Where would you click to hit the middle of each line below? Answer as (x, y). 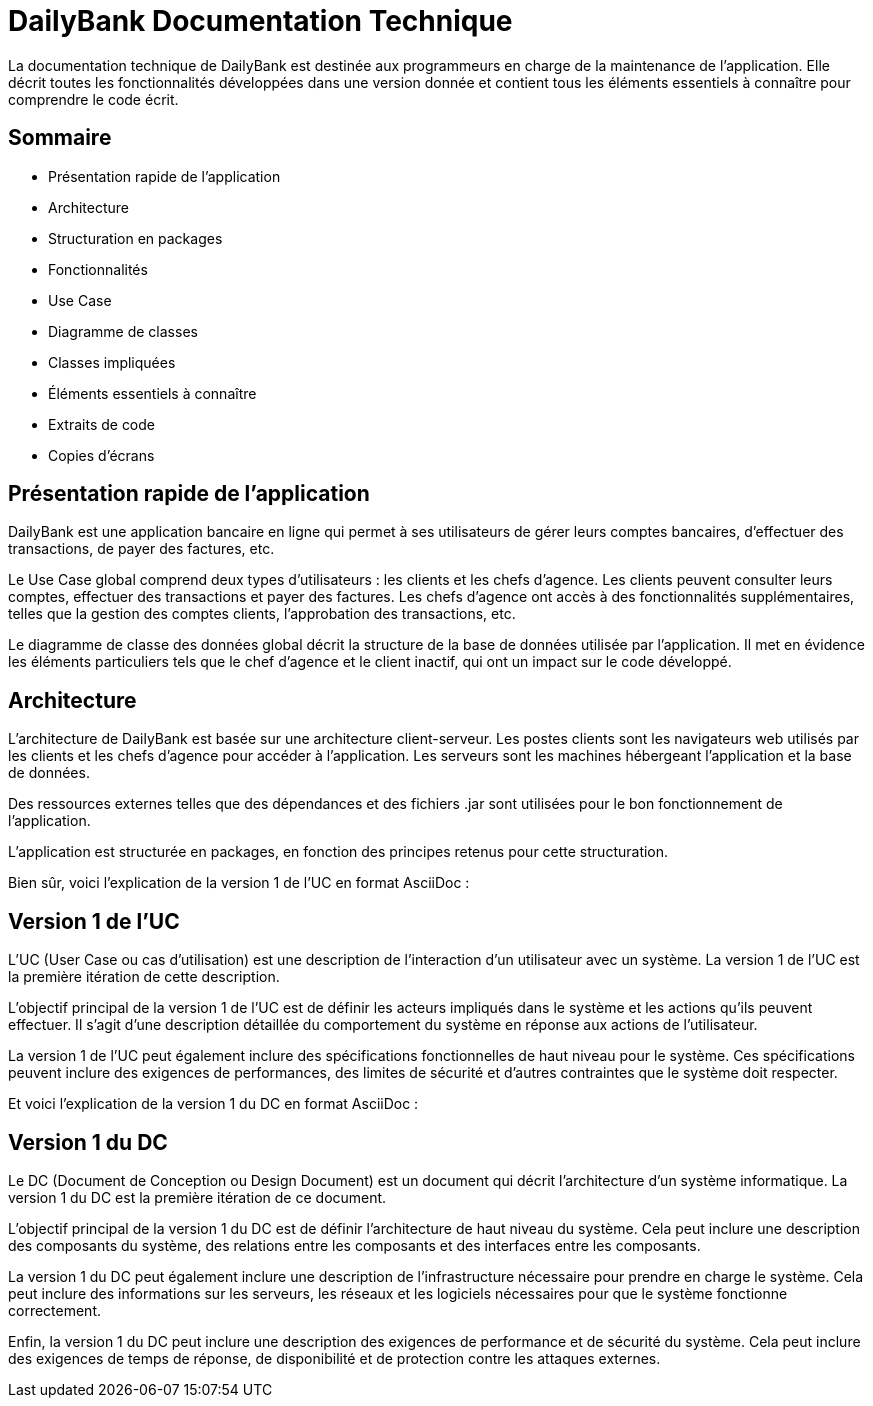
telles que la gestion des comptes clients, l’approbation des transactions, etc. (262, 614)
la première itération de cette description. (144, 977)
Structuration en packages (135, 238)
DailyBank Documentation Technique (260, 21)
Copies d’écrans (101, 455)
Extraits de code (102, 424)
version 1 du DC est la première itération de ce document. (197, 1197)
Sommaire (60, 138)
